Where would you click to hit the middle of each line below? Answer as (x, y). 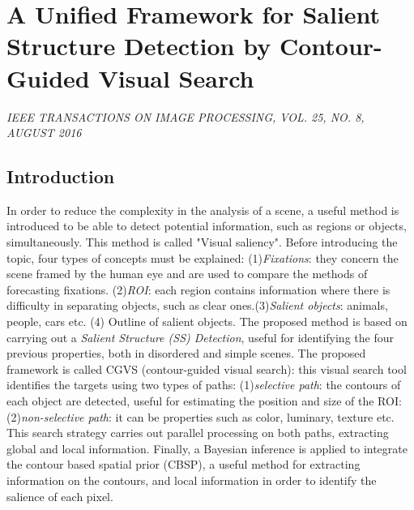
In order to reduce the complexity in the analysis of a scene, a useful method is (203, 210)
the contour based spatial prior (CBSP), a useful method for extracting (184, 464)
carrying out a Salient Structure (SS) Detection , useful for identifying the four (200, 337)
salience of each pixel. (60, 496)
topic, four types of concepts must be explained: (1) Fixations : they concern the (203, 257)
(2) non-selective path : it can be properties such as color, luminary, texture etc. (201, 416)
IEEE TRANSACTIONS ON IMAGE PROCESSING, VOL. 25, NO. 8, (186, 116)
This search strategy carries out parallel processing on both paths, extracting (198, 433)
